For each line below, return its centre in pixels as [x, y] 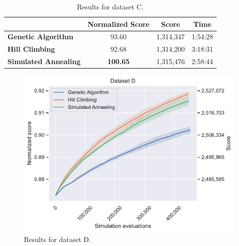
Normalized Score [119, 24]
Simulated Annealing [44, 61]
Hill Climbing [31, 49]
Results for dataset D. [58, 239]
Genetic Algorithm [41, 37]
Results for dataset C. [110, 6]
